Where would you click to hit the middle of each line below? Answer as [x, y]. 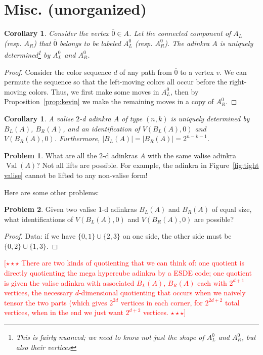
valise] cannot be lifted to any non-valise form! [76, 175]
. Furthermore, [77, 138]
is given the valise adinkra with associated [69, 282]
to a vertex [197, 72]
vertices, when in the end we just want [64, 312]
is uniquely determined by [210, 118]
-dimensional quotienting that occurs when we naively [162, 293]
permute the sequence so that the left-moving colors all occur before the [116, 82]
